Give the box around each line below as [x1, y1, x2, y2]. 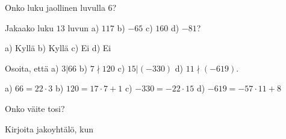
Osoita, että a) [5, 61, 59, 74]
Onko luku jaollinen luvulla [5, 1, 105, 13]
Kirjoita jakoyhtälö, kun [5, 122, 94, 135]
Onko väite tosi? [5, 102, 65, 114]
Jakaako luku [5, 21, 54, 34]
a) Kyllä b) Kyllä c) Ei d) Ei [5, 42, 111, 54]
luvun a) [67, 21, 99, 34]
